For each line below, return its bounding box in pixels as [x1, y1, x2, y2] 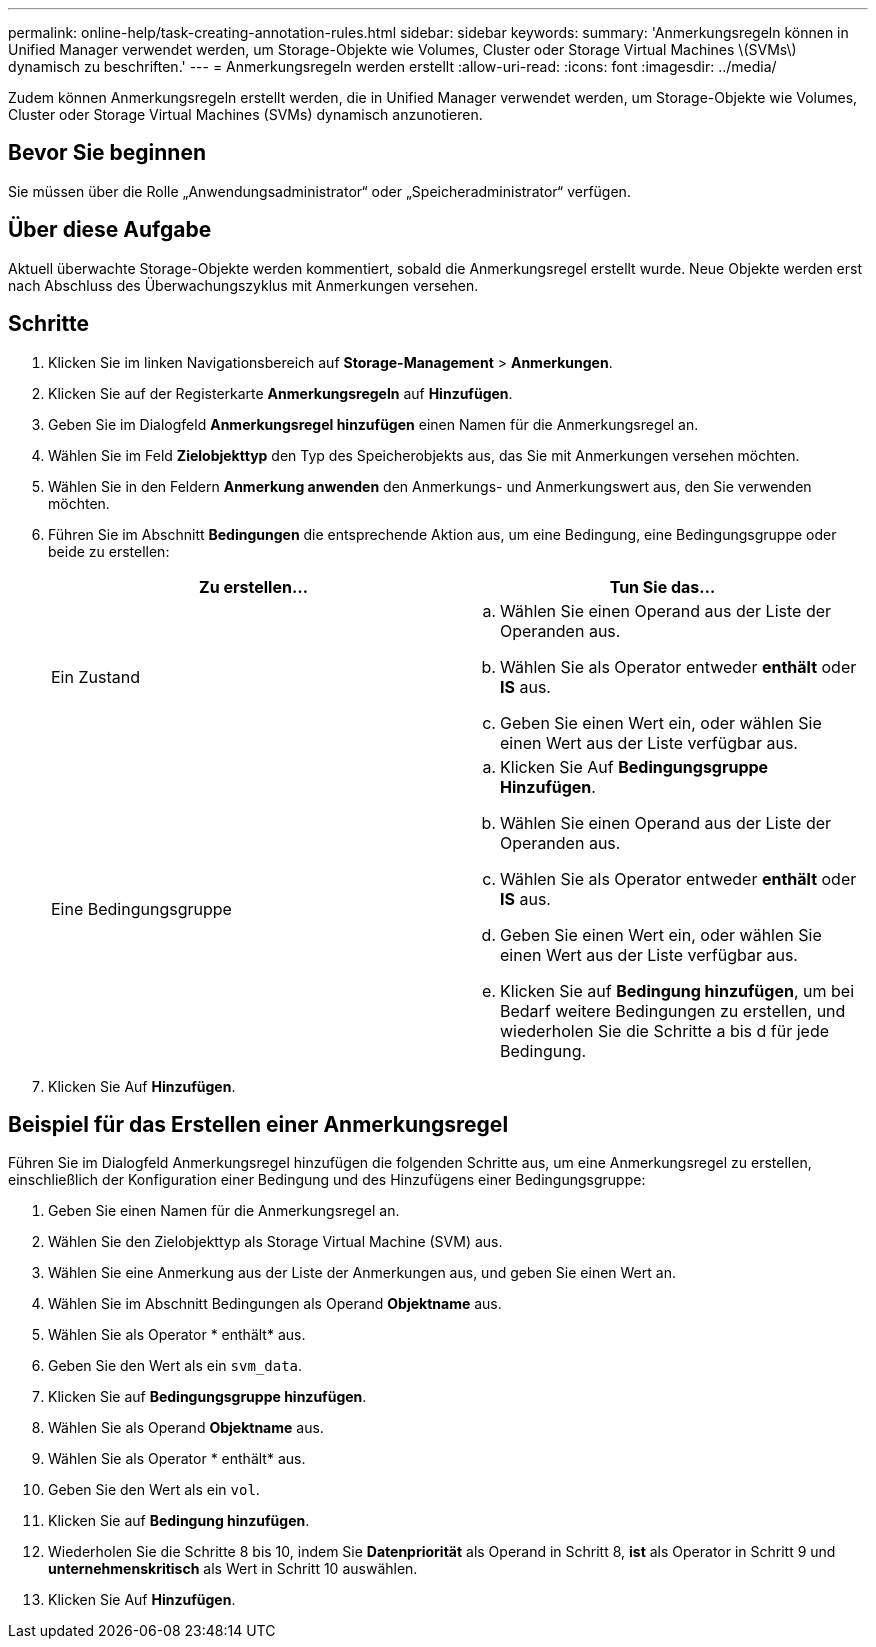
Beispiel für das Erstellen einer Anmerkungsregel [8, 1111, 509, 1137]
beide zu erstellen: [48, 542, 170, 560]
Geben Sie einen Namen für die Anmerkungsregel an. [48, 1202, 400, 1220]
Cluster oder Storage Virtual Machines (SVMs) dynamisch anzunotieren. [8, 106, 483, 123]
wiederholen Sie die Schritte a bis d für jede [500, 1020, 830, 1041]
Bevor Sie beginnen [8, 140, 207, 166]
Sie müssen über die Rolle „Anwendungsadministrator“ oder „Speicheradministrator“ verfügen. [8, 182, 631, 200]
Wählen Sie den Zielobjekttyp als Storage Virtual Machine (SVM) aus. [48, 1233, 503, 1251]
